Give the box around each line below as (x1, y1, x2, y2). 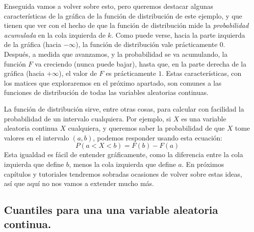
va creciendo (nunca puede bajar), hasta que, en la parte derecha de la (35, 58, 247, 69)
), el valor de (59, 68, 97, 78)
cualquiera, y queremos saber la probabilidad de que (68, 123, 225, 133)
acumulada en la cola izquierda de (4, 29, 106, 40)
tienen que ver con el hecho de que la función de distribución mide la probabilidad (4, 20, 249, 30)
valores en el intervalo (4, 132, 69, 142)
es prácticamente (105, 68, 156, 78)
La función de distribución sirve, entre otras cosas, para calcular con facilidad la (4, 103, 244, 114)
